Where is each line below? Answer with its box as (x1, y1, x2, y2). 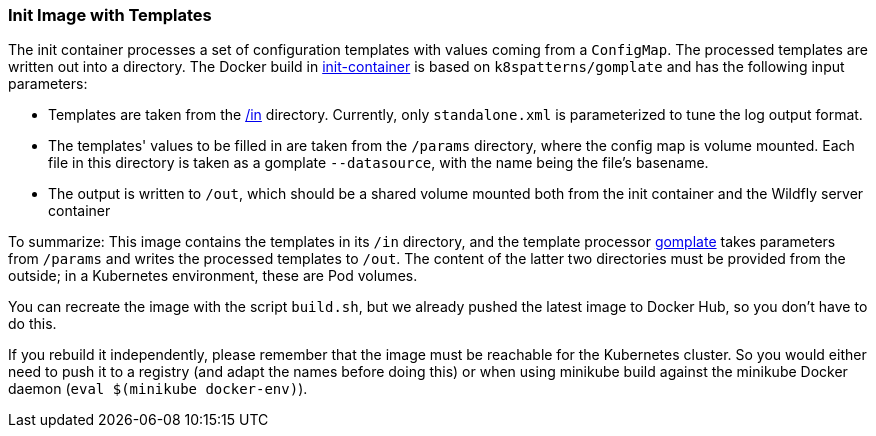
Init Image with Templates (8, 5, 212, 25)
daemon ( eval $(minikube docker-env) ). (8, 380, 308, 398)
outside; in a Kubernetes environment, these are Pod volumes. (8, 267, 418, 285)
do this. (8, 315, 57, 333)
